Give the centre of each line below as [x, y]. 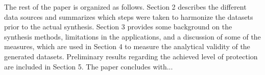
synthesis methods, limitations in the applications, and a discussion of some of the [132, 36]
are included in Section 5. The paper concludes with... [89, 66]
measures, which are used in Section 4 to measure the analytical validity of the [127, 46]
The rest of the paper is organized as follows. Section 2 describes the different [125, 7]
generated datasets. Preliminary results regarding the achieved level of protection [131, 56]
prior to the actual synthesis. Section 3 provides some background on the [118, 27]
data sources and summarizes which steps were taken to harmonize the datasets [129, 16]
